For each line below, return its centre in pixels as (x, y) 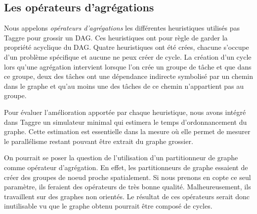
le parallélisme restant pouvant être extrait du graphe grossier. (99, 141)
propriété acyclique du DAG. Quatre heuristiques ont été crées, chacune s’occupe (127, 47)
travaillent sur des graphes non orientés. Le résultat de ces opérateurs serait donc (127, 196)
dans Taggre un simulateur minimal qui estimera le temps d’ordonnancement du (126, 122)
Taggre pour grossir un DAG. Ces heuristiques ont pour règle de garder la (116, 37)
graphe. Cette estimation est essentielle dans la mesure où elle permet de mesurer (127, 131)
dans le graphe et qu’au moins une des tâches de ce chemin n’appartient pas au (124, 86)
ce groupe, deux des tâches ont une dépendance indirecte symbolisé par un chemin (129, 76)
